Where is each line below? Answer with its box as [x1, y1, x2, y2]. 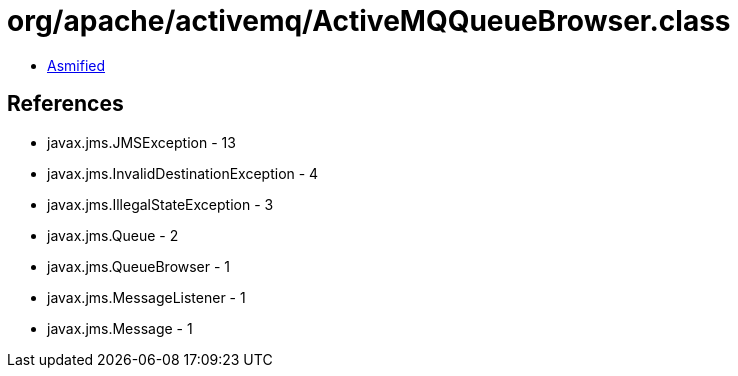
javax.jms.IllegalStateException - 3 [47, 195, 274, 213]
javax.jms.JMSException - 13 [47, 133, 236, 151]
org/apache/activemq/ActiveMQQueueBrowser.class [7, 4, 731, 38]
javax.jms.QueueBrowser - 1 [47, 257, 231, 275]
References [7, 91, 124, 117]
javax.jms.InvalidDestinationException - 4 [47, 164, 319, 182]
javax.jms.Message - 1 [47, 319, 193, 337]
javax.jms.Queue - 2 [47, 226, 179, 244]
